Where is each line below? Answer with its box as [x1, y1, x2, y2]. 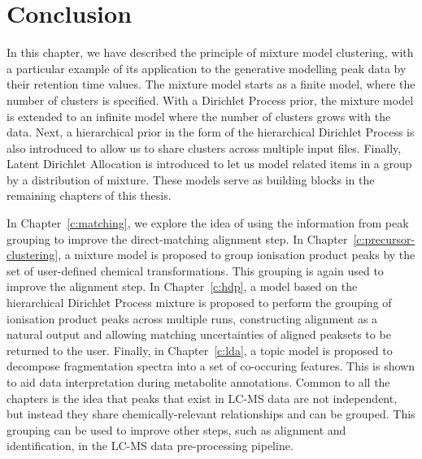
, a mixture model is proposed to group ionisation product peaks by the [58, 246, 415, 263]
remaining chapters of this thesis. [7, 187, 172, 204]
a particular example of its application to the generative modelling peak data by [7, 59, 407, 76]
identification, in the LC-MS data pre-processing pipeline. [7, 437, 294, 454]
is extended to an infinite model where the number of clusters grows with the [7, 107, 391, 124]
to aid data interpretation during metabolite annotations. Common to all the [7, 374, 390, 390]
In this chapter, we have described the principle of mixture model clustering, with [7, 44, 414, 61]
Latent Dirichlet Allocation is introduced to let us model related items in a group [7, 155, 412, 172]
